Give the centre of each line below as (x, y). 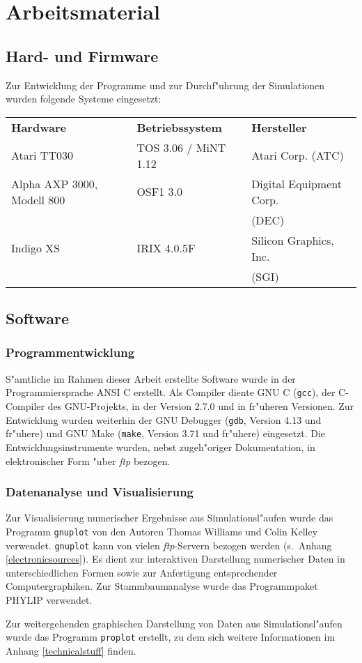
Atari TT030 (42, 155)
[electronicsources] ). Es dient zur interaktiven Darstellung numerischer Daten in (175, 559)
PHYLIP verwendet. (49, 600)
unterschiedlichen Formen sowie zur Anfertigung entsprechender (142, 572)
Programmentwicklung (70, 352)
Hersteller (279, 127)
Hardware (39, 127)
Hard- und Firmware (82, 55)
